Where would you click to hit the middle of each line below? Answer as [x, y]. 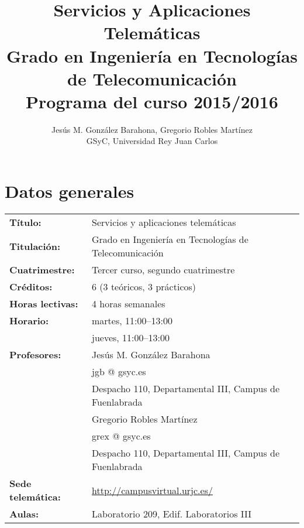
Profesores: [35, 354]
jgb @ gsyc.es [119, 371]
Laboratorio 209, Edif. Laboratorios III [172, 514]
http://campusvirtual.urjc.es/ [152, 490]
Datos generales [70, 191]
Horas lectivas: [44, 304]
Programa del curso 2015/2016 [152, 101]
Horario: [29, 320]
